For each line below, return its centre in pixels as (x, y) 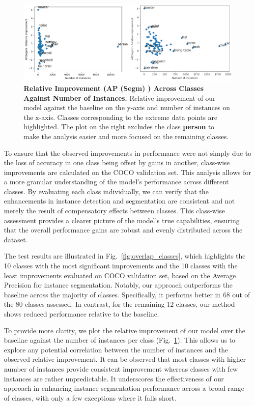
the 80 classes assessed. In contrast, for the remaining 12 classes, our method (119, 304)
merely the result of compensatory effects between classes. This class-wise (114, 211)
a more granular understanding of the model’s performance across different (116, 182)
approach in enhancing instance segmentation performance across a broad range (124, 388)
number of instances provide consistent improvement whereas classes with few (121, 368)
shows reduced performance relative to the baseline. (82, 314)
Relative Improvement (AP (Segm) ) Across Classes (114, 88)
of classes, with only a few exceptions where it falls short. (90, 397)
